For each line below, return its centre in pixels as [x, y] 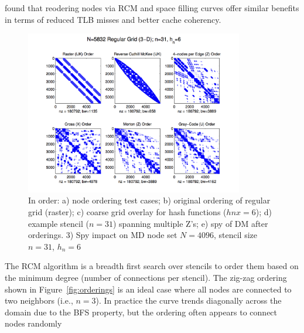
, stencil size [235, 235]
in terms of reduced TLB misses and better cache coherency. [113, 19]
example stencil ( [59, 223]
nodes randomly [33, 323]
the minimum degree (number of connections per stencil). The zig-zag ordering [146, 277]
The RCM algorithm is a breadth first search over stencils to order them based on [152, 266]
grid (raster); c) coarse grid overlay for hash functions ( [127, 212]
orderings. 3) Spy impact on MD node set [103, 235]
